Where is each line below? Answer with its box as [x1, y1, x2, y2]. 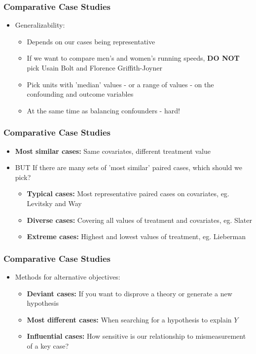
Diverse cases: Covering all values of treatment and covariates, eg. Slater [27, 214, 252, 225]
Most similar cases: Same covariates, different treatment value [15, 145, 211, 156]
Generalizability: [15, 20, 65, 30]
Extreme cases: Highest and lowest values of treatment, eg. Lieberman [27, 231, 246, 242]
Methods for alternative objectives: [15, 271, 120, 282]
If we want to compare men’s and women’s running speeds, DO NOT [27, 53, 240, 63]
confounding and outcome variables [27, 89, 134, 99]
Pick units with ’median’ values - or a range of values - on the [27, 79, 214, 89]
